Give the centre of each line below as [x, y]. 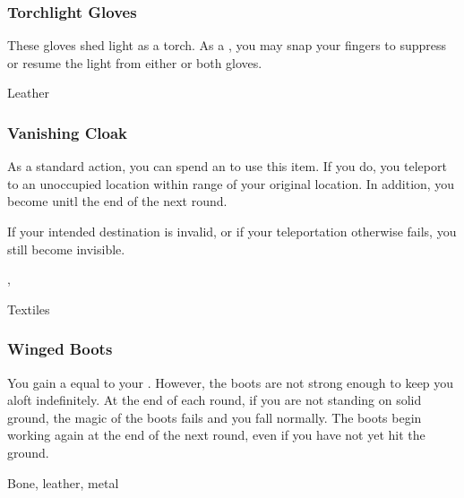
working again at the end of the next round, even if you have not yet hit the [216, 435]
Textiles [29, 309]
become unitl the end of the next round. [117, 201]
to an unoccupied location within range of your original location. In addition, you [231, 183]
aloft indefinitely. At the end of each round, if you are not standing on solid [215, 400]
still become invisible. [66, 249]
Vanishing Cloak [67, 132]
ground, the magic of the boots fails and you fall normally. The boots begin [215, 417]
